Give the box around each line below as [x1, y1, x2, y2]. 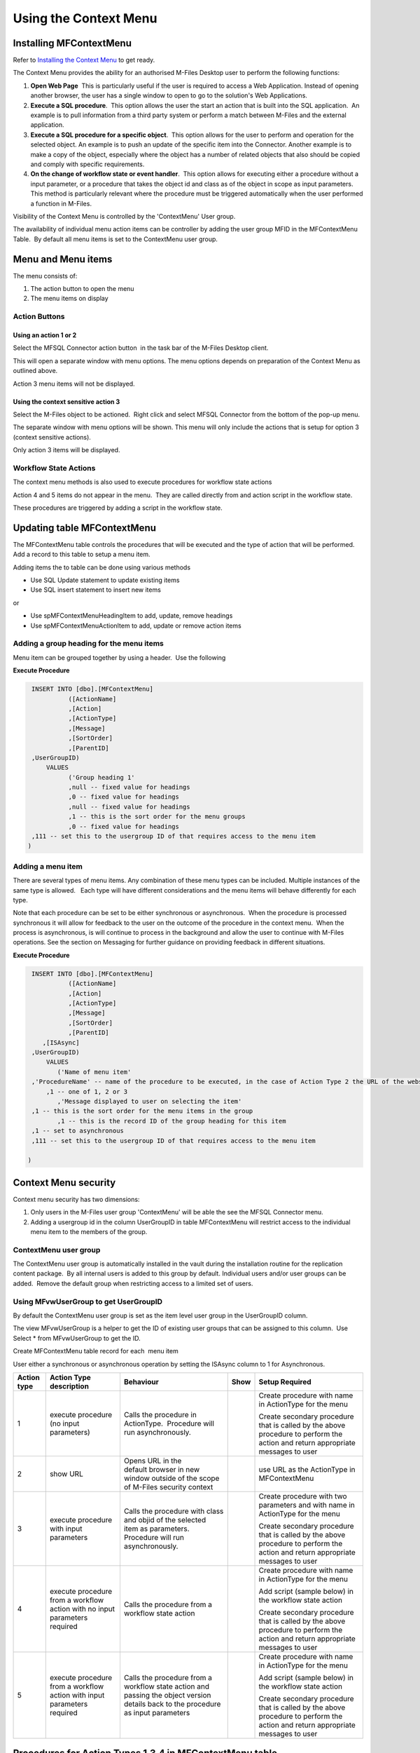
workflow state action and [123, 1681, 210, 1691]
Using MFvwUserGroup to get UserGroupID [13, 1297, 163, 1306]
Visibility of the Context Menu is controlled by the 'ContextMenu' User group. [13, 212, 236, 220]
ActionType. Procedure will [123, 1419, 215, 1428]
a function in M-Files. [30, 199, 92, 208]
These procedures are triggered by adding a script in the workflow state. [13, 503, 223, 512]
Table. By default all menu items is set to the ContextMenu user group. [13, 235, 218, 243]
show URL [49, 1469, 83, 1479]
